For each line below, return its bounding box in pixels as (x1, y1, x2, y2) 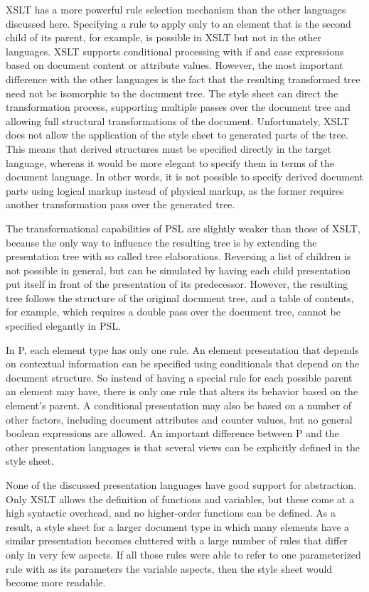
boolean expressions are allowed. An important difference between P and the (6, 426, 339, 441)
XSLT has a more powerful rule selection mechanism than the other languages (6, 2, 346, 16)
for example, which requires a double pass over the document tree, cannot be (6, 304, 341, 319)
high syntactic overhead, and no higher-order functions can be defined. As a (6, 505, 336, 520)
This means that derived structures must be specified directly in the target (6, 141, 331, 156)
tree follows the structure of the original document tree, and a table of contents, (6, 290, 354, 305)
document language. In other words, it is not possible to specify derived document (6, 169, 363, 184)
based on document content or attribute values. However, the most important (6, 58, 343, 72)
